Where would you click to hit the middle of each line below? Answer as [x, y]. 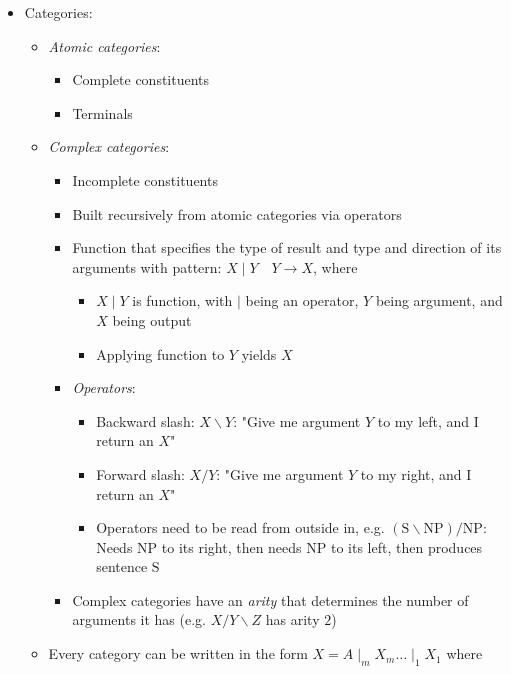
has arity [292, 619]
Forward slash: [140, 473]
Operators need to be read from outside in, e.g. [240, 527]
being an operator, [302, 300]
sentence [122, 566]
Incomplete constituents [145, 179]
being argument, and [439, 300]
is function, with [182, 300]
